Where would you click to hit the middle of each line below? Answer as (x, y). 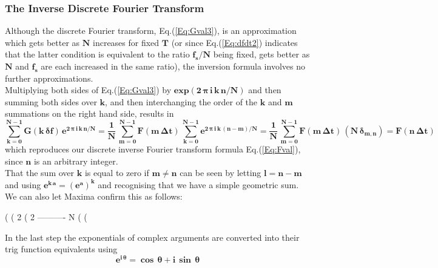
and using (23, 184)
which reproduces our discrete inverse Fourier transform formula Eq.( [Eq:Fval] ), (153, 149)
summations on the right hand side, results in (89, 113)
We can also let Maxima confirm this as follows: (94, 196)
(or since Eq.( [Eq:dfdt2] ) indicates (234, 42)
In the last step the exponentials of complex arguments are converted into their (152, 237)
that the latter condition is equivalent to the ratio (97, 54)
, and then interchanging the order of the (181, 101)
